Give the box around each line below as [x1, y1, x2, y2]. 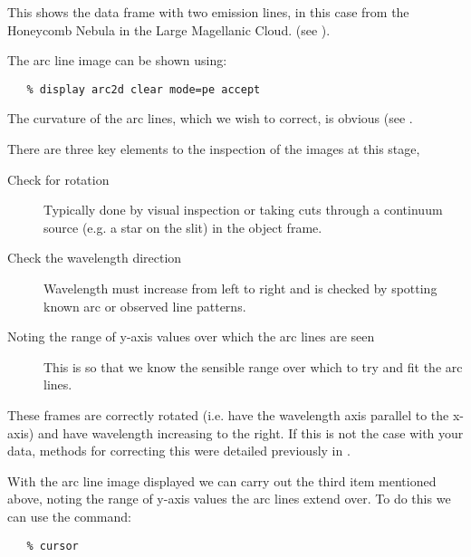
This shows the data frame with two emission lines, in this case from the [7, 3, 409, 21]
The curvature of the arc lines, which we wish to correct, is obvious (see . [7, 109, 413, 128]
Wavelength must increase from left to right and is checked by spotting [43, 279, 437, 297]
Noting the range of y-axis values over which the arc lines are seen [7, 327, 375, 346]
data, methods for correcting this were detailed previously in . [7, 441, 351, 460]
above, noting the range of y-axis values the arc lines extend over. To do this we [7, 489, 451, 508]
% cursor [26, 539, 79, 552]
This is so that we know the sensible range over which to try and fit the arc [43, 357, 463, 376]
